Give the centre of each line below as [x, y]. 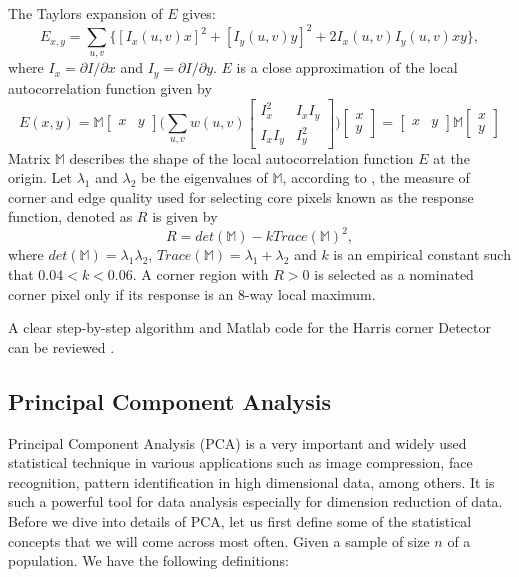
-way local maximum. [310, 293]
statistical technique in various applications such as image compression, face [240, 462]
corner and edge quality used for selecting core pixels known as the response [241, 196]
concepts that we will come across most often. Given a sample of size [219, 540]
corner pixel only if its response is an [121, 293]
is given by [185, 216]
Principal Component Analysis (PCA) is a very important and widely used [237, 442]
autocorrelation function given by [110, 87]
